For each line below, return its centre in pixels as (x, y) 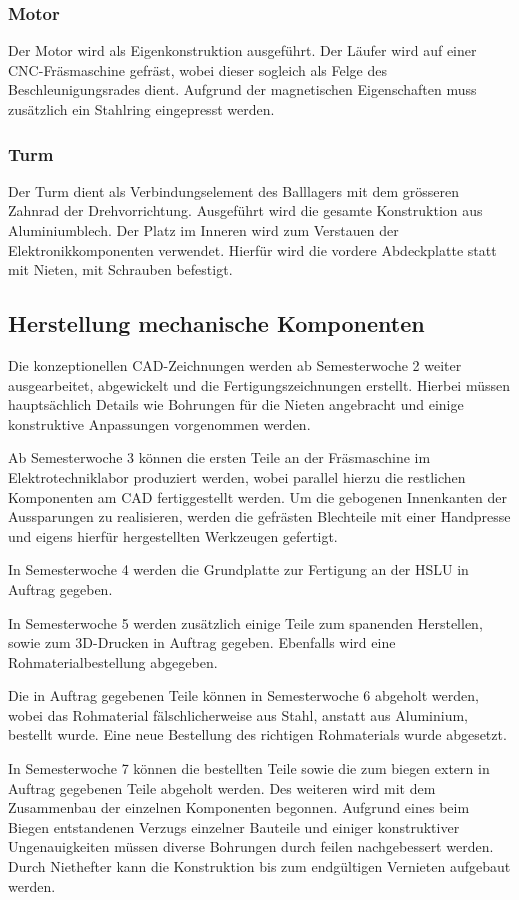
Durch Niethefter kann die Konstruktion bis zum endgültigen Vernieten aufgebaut (259, 866)
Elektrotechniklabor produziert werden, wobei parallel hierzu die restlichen (237, 476)
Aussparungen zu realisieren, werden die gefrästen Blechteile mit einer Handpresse (259, 516)
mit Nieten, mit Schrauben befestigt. (120, 269)
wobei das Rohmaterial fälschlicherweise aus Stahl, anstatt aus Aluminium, (238, 714)
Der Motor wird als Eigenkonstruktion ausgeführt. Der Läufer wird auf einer (242, 50)
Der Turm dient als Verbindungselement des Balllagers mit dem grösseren (233, 190)
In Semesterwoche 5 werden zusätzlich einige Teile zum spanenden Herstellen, (245, 622)
